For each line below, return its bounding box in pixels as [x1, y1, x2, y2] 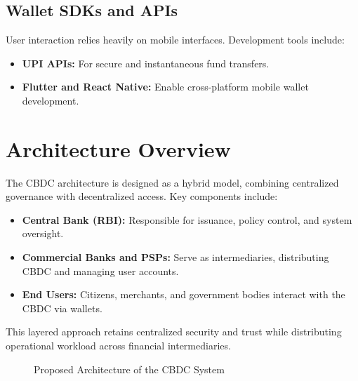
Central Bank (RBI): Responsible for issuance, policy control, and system [22, 212, 352, 227]
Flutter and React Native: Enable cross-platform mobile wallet [22, 79, 309, 94]
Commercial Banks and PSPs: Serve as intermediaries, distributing [22, 250, 329, 265]
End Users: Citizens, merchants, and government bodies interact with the [22, 287, 345, 302]
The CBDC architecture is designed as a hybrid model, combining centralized [6, 175, 339, 189]
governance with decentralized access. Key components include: [6, 189, 278, 203]
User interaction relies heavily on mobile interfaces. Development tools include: [6, 32, 345, 47]
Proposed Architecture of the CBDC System [34, 361, 225, 376]
